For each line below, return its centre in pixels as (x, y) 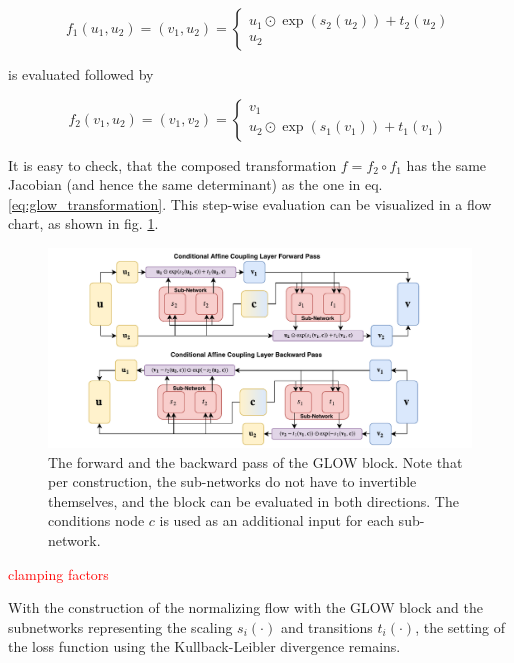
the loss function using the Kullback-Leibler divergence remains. (204, 646)
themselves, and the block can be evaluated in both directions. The (253, 500)
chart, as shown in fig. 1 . (83, 223)
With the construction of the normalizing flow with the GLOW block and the (245, 607)
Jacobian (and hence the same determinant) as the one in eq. (195, 184)
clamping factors (58, 573)
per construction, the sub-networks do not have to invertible (232, 481)
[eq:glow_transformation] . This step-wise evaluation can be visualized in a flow (250, 203)
